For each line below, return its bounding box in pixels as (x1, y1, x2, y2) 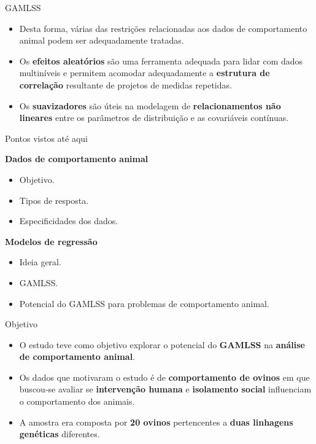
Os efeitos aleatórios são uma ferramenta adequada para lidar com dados (19, 54, 303, 67)
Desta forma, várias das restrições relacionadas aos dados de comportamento (19, 21, 307, 34)
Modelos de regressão (5, 235, 98, 247)
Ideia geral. (19, 255, 61, 268)
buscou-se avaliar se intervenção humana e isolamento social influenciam (19, 383, 312, 395)
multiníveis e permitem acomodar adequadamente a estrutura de (19, 66, 270, 79)
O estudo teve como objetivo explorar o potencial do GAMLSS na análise (19, 338, 305, 351)
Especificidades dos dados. (19, 214, 118, 227)
